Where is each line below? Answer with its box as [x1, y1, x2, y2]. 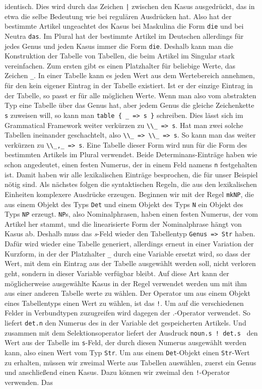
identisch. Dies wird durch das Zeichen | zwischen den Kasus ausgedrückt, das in [5, 1, 255, 11]
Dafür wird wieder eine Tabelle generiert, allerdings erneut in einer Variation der [5, 238, 254, 249]
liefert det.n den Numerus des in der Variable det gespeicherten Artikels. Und [5, 317, 246, 328]
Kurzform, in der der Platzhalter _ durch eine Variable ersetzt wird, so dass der [5, 248, 250, 258]
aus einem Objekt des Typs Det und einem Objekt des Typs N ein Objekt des [5, 199, 243, 209]
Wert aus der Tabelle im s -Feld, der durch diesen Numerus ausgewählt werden [5, 337, 247, 348]
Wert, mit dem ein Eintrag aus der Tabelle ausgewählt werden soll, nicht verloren [5, 258, 256, 269]
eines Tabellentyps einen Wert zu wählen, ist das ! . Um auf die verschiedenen [5, 297, 244, 308]
